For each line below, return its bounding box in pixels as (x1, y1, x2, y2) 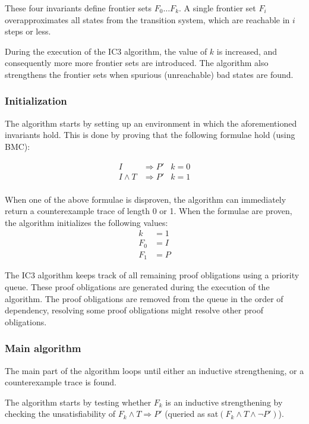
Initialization (5, 93, 67, 108)
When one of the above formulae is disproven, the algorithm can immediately (5, 193, 286, 205)
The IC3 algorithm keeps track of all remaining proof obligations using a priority (5, 269, 299, 281)
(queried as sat (165, 407, 219, 420)
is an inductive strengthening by (165, 395, 283, 408)
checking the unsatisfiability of (5, 407, 116, 420)
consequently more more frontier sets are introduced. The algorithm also (5, 56, 269, 69)
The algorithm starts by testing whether (5, 395, 152, 408)
